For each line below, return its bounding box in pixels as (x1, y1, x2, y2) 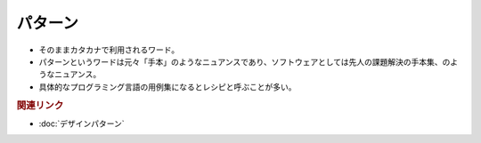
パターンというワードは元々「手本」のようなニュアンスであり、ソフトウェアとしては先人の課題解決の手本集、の (38, 56, 451, 67)
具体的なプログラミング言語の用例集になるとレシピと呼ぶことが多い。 (38, 81, 297, 92)
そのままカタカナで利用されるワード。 (38, 44, 180, 55)
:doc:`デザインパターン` (38, 118, 125, 129)
